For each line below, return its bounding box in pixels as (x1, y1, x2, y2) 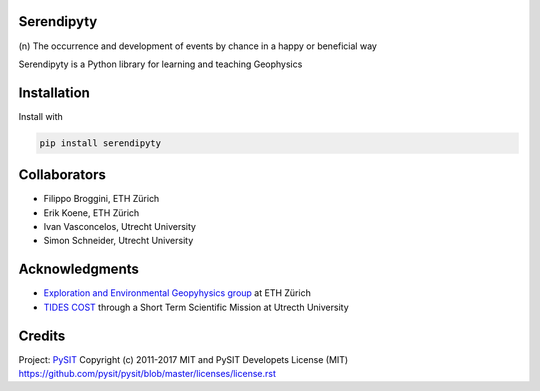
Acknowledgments (18, 261, 140, 278)
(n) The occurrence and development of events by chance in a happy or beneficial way (18, 40, 377, 52)
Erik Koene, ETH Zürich (43, 206, 140, 219)
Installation (18, 84, 90, 101)
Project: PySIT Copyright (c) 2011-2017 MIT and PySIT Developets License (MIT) (18, 353, 349, 365)
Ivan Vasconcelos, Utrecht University (43, 221, 197, 233)
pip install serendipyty (39, 137, 162, 149)
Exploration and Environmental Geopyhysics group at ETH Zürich (43, 287, 312, 299)
